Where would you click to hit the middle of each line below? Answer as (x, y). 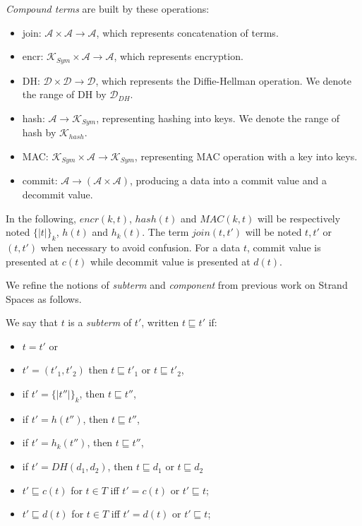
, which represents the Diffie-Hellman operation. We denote (223, 80)
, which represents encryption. (179, 56)
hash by (39, 132)
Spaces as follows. (44, 298)
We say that (32, 322)
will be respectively (299, 218)
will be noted (273, 232)
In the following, (41, 218)
